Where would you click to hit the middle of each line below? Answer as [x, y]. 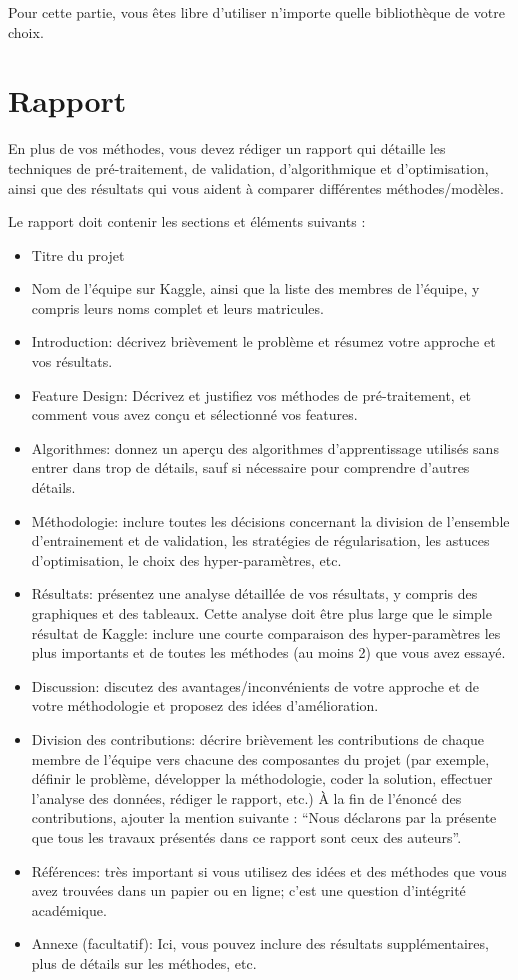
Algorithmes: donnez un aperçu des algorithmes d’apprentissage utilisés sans [265, 447]
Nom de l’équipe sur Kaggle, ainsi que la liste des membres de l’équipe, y [255, 288]
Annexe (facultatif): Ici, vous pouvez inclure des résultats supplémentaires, [260, 943]
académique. [69, 909]
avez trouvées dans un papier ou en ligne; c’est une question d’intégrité [248, 890]
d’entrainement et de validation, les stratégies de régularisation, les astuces [260, 540]
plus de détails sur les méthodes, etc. [144, 962]
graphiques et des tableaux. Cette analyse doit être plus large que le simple [261, 613]
